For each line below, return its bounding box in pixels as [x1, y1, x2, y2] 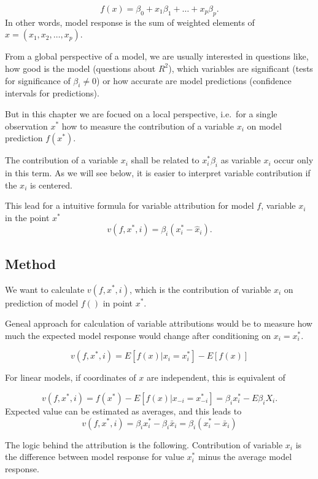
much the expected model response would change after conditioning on [5, 329, 271, 341]
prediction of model [5, 296, 79, 309]
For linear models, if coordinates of [5, 371, 136, 384]
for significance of [5, 74, 71, 87]
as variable [220, 154, 261, 166]
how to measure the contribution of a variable [61, 119, 234, 132]
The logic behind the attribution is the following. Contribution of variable [5, 438, 283, 451]
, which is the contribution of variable [129, 282, 271, 295]
